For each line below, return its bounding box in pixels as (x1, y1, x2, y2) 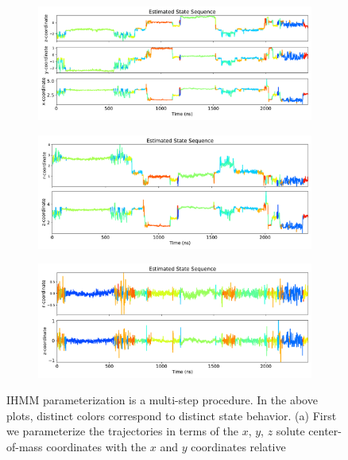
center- (308, 423, 342, 439)
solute (276, 423, 305, 439)
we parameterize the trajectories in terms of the (6, 423, 238, 439)
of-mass (6, 438, 43, 454)
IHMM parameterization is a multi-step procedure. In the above (6, 392, 318, 408)
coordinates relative (191, 438, 286, 454)
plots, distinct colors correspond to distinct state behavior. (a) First (6, 407, 337, 423)
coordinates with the (46, 438, 147, 454)
